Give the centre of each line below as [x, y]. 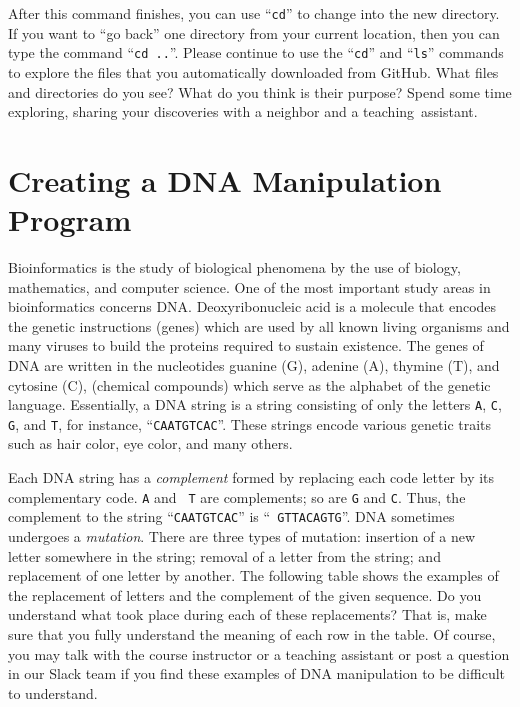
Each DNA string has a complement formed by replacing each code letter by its [251, 477]
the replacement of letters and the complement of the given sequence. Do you [245, 594]
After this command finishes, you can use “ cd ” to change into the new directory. [254, 13]
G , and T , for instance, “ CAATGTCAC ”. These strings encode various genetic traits [250, 423]
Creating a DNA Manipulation [225, 179]
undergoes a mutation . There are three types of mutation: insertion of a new [242, 535]
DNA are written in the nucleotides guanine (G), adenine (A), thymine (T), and [254, 364]
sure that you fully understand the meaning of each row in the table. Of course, [252, 633]
